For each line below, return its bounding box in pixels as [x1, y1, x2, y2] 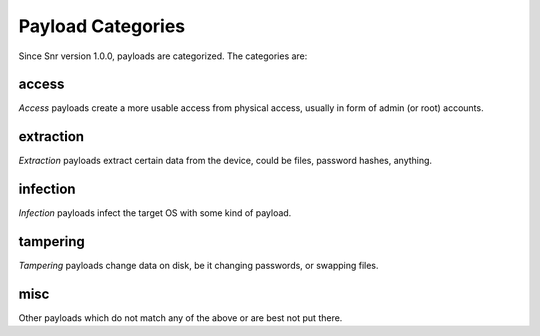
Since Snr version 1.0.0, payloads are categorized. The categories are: [18, 50, 308, 62]
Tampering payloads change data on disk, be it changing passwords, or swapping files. [18, 260, 379, 272]
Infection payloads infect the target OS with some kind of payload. [18, 207, 292, 219]
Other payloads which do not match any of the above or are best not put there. [18, 312, 343, 324]
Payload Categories [18, 15, 186, 37]
